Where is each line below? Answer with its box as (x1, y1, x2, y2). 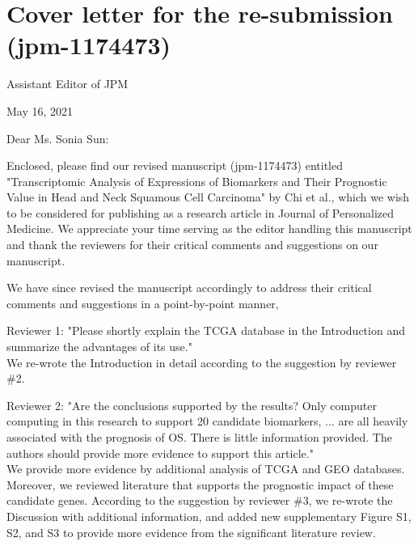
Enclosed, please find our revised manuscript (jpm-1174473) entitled (6, 157, 343, 174)
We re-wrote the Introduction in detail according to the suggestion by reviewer (6, 353, 397, 370)
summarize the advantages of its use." (6, 338, 192, 355)
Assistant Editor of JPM (6, 75, 129, 92)
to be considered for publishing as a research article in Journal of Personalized (6, 204, 395, 221)
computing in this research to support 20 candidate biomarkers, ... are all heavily (6, 413, 408, 430)
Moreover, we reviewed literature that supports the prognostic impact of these (6, 476, 394, 493)
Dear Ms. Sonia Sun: (6, 129, 109, 146)
